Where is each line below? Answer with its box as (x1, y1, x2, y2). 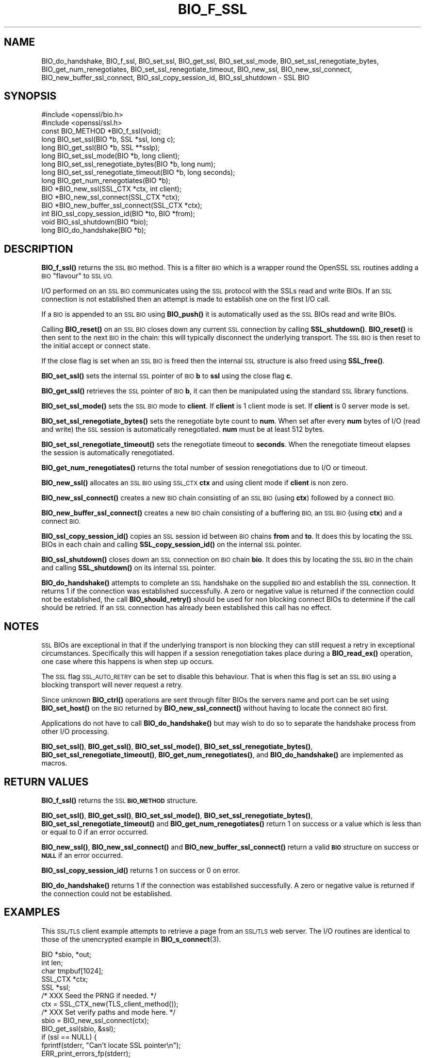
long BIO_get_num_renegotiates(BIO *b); (41, 176, 171, 185)
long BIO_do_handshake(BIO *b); (41, 226, 146, 235)
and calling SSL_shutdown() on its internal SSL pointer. (41, 563, 216, 572)
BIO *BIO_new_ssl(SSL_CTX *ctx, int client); (41, 185, 182, 193)
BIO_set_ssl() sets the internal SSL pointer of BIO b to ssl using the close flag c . (41, 372, 293, 380)
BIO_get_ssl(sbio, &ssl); (41, 1024, 116, 1033)
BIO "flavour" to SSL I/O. (41, 272, 113, 280)
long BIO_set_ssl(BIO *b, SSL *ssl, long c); (41, 135, 176, 144)
